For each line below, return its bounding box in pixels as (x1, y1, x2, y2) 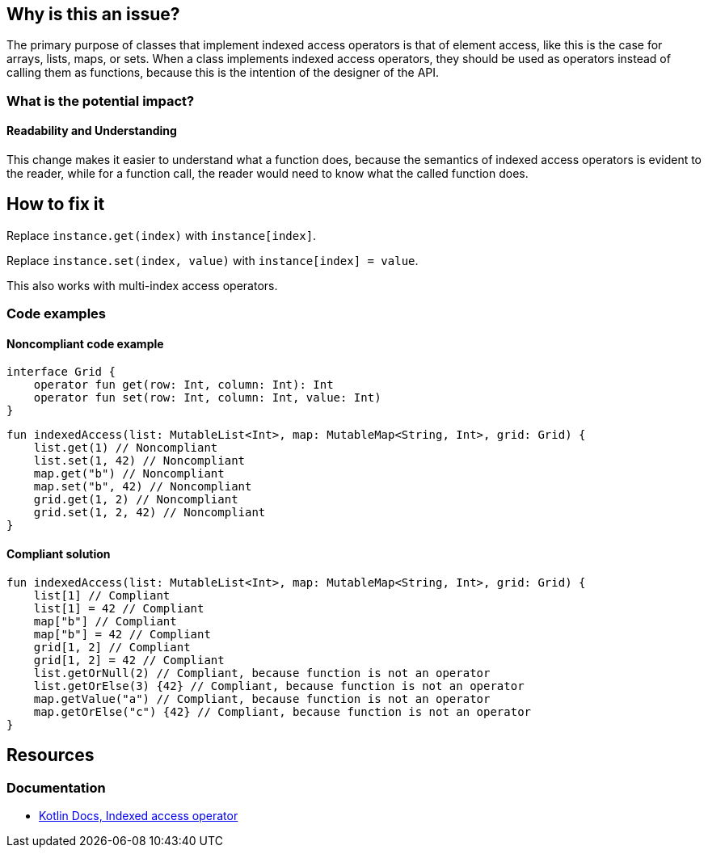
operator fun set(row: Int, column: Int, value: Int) (33, 391, 381, 405)
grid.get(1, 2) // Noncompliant (33, 493, 238, 507)
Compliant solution (6, 547, 111, 562)
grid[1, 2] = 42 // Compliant (33, 653, 225, 667)
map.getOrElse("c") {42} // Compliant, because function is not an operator (33, 705, 532, 718)
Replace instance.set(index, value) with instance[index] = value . (6, 253, 419, 267)
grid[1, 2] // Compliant (33, 640, 191, 654)
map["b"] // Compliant (33, 614, 177, 628)
